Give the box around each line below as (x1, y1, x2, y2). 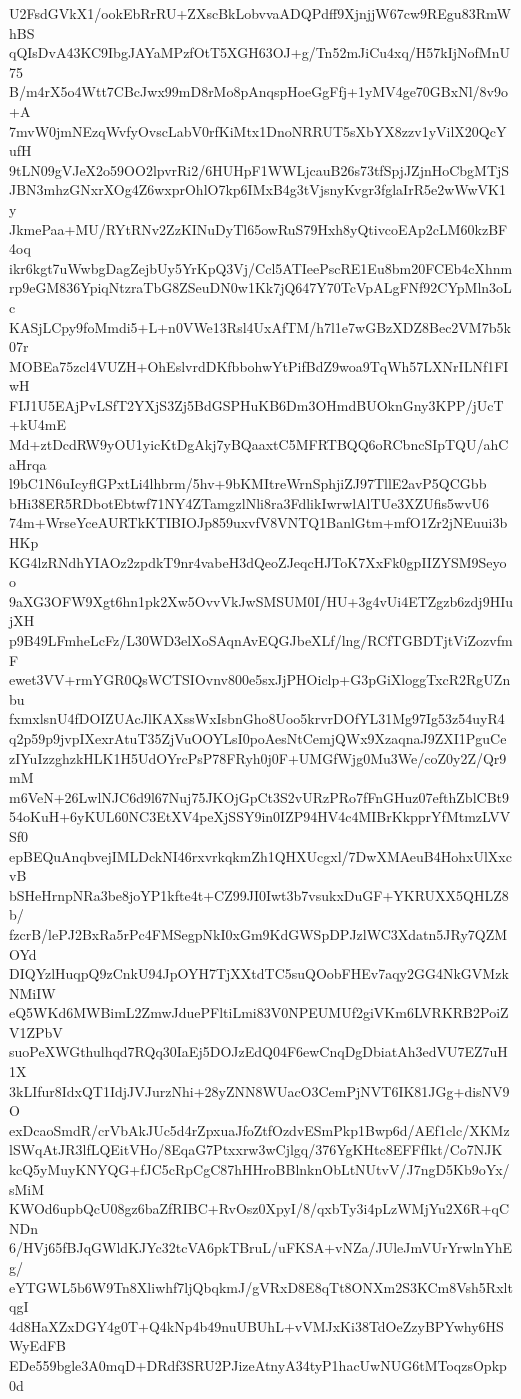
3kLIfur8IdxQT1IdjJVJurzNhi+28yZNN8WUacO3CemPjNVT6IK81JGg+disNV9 (9, 1080, 510, 1101)
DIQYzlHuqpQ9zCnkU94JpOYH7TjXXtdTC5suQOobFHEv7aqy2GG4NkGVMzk (9, 963, 509, 984)
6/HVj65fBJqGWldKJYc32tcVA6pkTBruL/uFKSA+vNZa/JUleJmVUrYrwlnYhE (9, 1237, 512, 1258)
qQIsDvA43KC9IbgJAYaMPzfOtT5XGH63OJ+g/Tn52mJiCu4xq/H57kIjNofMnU (9, 42, 510, 63)
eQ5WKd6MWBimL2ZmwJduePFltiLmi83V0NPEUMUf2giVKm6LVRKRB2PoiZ (9, 1002, 509, 1023)
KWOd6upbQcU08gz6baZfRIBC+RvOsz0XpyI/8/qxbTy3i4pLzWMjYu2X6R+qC (9, 1198, 510, 1219)
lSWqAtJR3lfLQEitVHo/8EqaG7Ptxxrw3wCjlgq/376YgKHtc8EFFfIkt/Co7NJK (9, 1139, 503, 1160)
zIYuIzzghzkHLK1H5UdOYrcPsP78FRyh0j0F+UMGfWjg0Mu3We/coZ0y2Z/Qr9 (9, 747, 507, 768)
